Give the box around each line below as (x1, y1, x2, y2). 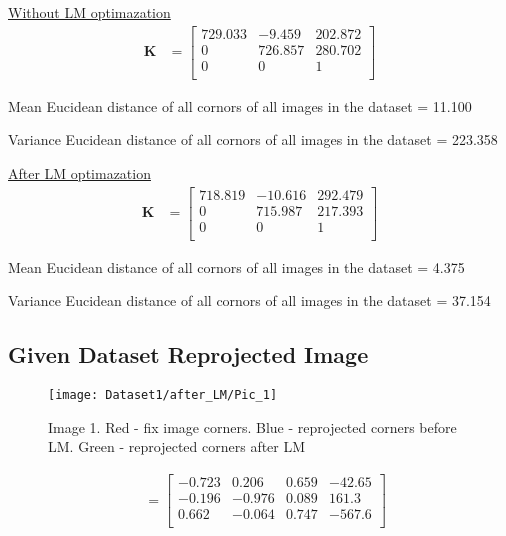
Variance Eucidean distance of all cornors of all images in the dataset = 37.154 (8, 290, 491, 311)
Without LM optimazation (8, 2, 171, 22)
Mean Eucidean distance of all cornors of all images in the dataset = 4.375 (8, 256, 465, 277)
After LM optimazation (8, 162, 151, 183)
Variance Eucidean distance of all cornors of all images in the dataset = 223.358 (8, 129, 498, 150)
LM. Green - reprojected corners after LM (48, 436, 306, 457)
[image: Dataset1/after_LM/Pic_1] (48, 388, 278, 403)
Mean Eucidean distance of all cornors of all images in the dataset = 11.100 (8, 95, 472, 116)
